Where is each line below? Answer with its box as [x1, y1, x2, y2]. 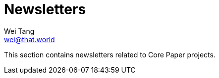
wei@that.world [4, 35, 55, 44]
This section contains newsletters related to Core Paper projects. [4, 50, 216, 59]
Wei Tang [4, 26, 35, 35]
